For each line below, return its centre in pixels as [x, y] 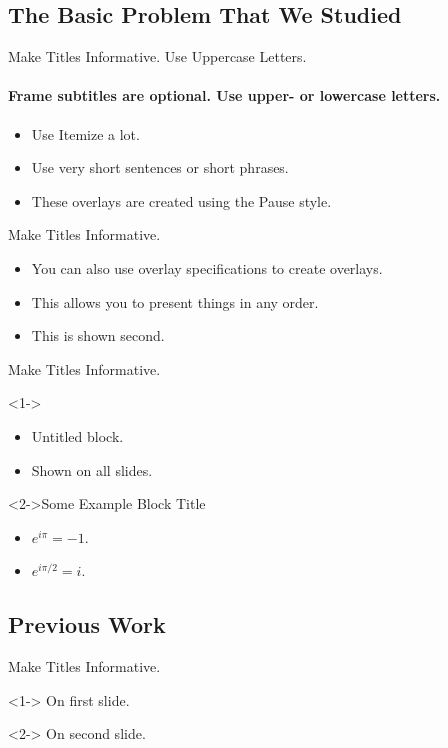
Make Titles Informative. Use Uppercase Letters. [157, 56]
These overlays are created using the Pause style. [181, 200]
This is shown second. [98, 335]
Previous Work [87, 624]
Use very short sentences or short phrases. [160, 167]
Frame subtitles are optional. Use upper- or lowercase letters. [224, 95]
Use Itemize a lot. [85, 133]
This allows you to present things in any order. [175, 301]
